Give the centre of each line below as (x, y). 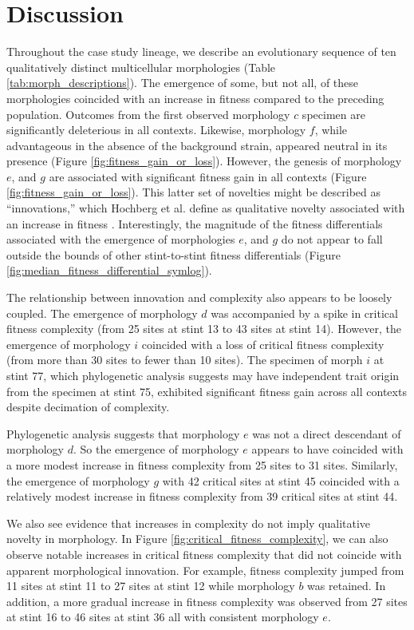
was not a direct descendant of (327, 433)
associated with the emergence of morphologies (121, 239)
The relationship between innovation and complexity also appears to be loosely (199, 297)
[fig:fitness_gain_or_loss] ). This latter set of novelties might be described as (194, 192)
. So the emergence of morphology (156, 449)
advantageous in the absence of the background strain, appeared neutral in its (197, 145)
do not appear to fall (332, 239)
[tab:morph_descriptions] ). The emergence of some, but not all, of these (183, 83)
